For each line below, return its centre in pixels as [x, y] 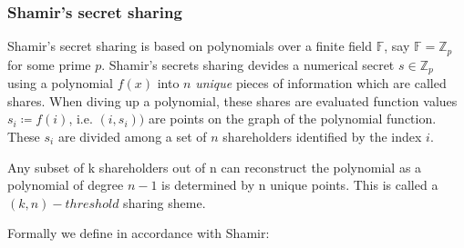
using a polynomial [60, 83]
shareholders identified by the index [322, 136]
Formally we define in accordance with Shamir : [139, 233]
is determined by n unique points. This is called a [300, 185]
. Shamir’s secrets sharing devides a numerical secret [248, 64]
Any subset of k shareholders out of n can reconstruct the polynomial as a [215, 167]
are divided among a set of [132, 136]
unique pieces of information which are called [321, 83]
